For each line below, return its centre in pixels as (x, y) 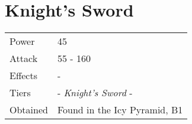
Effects (23, 76)
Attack (24, 58)
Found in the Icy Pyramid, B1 (120, 110)
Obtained (29, 110)
